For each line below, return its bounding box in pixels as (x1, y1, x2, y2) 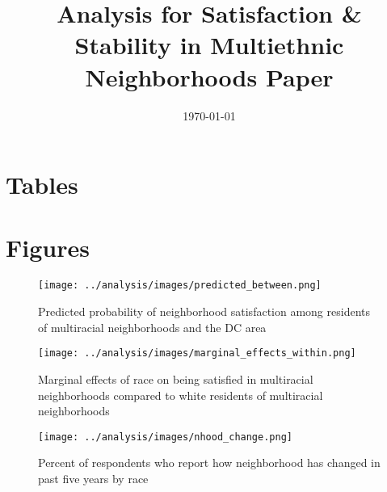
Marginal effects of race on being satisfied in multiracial (38, 370, 313, 387)
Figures (6, 231, 90, 264)
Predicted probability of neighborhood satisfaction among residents (38, 303, 370, 320)
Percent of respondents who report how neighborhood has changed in (38, 454, 381, 471)
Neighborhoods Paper (85, 60, 334, 93)
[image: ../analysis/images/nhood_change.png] (38, 431, 292, 443)
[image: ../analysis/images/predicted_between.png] (38, 280, 322, 292)
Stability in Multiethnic (74, 28, 344, 61)
